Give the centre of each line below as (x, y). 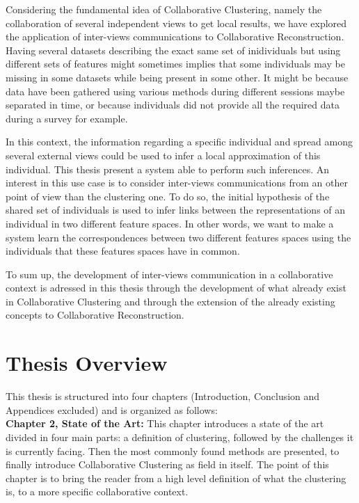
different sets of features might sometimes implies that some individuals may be (175, 64)
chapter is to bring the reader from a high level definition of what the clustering (176, 478)
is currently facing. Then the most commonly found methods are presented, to (173, 450)
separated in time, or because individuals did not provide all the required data (173, 105)
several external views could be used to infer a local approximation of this (163, 155)
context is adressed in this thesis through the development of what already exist (176, 288)
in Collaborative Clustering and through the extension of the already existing (170, 301)
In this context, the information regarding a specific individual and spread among (179, 142)
